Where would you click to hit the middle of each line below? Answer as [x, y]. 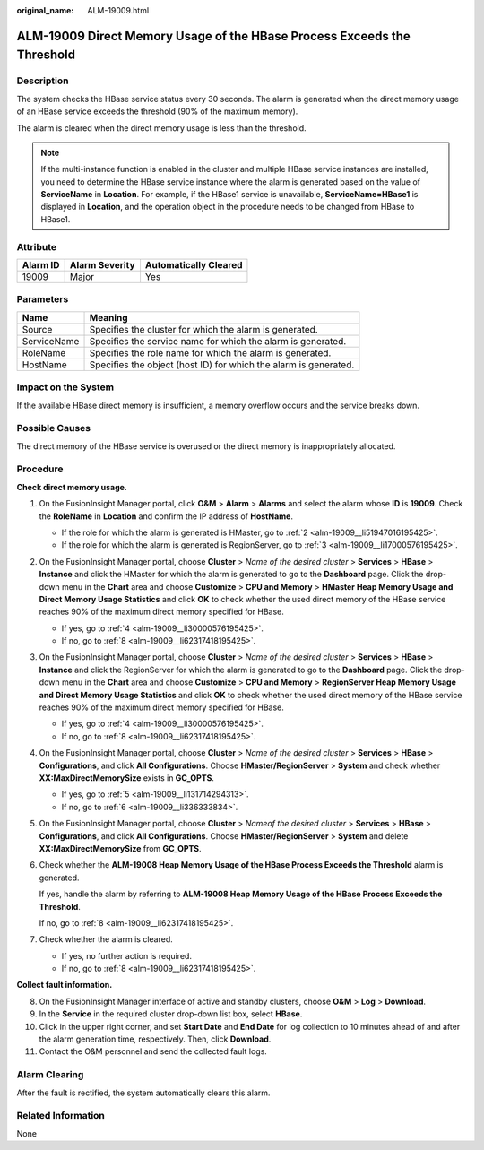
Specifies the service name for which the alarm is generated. [218, 341]
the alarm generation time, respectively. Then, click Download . [155, 1039]
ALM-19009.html [118, 10]
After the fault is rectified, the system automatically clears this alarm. [143, 1093]
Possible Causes [54, 428]
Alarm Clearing [50, 1075]
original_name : [45, 10]
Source [37, 329]
